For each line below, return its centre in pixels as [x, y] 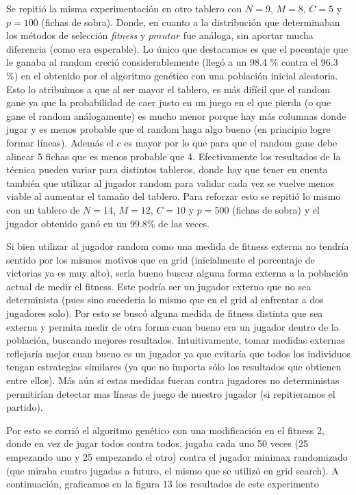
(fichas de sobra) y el [276, 209]
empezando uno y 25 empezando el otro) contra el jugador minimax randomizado [177, 457]
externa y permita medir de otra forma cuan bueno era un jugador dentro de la [173, 326]
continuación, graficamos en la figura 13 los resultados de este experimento [163, 484]
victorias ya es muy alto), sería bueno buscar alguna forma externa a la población [177, 273]
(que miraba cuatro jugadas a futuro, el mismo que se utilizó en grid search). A [173, 470]
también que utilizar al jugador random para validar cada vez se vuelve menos [170, 182]
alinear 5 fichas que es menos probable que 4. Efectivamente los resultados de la [174, 156]
